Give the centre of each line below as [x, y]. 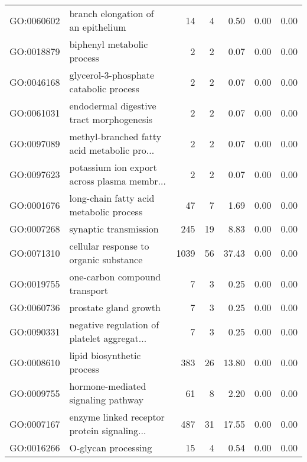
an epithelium [98, 27]
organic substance [106, 259]
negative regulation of [114, 324]
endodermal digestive [113, 106]
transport [89, 290]
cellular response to [109, 246]
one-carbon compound [115, 277]
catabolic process [104, 88]
